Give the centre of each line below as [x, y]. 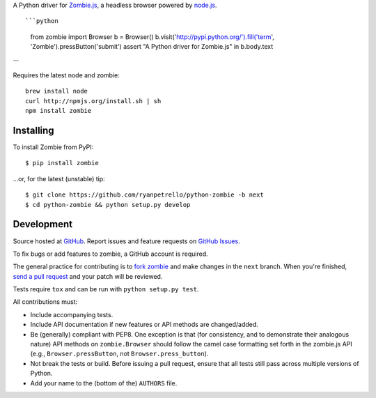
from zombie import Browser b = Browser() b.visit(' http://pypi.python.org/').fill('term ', [152, 37]
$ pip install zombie [62, 163]
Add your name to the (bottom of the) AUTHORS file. [104, 383]
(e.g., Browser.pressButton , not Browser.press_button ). [119, 354]
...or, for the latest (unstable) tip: [59, 178]
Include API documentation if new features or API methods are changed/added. [144, 325]
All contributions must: [45, 302]
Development [43, 224]
